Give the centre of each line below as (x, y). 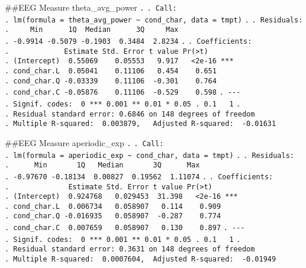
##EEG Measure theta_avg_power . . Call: (91, 7)
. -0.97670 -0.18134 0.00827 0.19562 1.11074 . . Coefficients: (139, 177)
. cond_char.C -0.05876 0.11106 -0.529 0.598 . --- (123, 93)
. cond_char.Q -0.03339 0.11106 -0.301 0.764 (111, 81)
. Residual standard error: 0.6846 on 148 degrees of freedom (130, 114)
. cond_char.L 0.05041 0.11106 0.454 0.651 (111, 71)
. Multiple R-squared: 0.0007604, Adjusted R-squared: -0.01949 (141, 259)
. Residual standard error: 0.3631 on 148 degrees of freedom (130, 249)
